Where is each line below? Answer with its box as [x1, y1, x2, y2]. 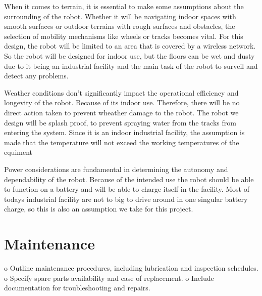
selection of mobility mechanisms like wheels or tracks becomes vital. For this [4, 30, 243, 41]
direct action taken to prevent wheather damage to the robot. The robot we [4, 107, 239, 117]
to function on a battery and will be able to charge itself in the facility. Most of [4, 184, 249, 194]
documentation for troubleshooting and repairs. [4, 282, 150, 293]
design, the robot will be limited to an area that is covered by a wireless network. [4, 40, 256, 51]
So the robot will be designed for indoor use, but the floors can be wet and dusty [4, 50, 255, 61]
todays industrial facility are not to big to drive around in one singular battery [4, 193, 248, 204]
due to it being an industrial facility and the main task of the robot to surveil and [4, 60, 258, 71]
